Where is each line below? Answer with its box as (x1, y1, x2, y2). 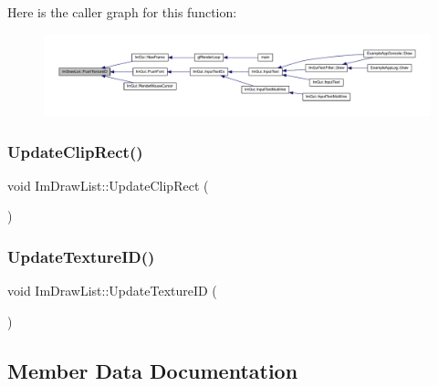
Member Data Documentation (7, 356, 298, 384)
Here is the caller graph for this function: (7, 3, 237, 21)
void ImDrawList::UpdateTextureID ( (7, 281, 217, 300)
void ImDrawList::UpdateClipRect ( (7, 175, 209, 194)
